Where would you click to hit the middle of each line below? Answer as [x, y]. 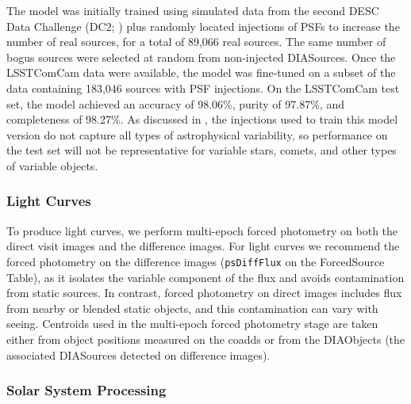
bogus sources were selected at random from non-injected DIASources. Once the [201, 57]
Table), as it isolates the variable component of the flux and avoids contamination [205, 277]
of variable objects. [52, 165]
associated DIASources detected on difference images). [138, 354]
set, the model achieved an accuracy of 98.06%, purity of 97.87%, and [175, 103]
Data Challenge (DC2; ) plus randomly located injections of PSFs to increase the [203, 26]
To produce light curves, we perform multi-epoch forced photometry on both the [202, 230]
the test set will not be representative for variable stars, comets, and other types [202, 150]
